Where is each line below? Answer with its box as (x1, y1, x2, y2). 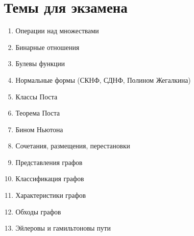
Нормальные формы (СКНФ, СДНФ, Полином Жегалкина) (15, 74, 191, 85)
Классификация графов (15, 173, 84, 184)
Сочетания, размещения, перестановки (15, 141, 130, 151)
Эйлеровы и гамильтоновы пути (15, 223, 111, 233)
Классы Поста (15, 91, 58, 101)
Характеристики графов (15, 190, 86, 200)
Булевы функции (15, 58, 65, 69)
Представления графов (15, 157, 83, 167)
